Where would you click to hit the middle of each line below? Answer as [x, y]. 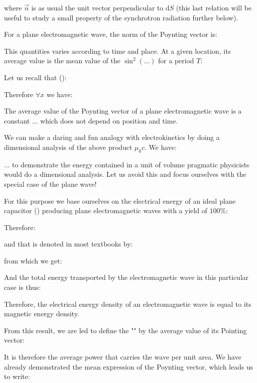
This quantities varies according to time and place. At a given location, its [118, 51]
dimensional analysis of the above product [68, 147]
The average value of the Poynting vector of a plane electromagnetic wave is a [123, 111]
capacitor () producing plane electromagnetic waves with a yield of [106, 210]
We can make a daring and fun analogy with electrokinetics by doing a [112, 137]
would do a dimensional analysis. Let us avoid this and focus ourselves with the [125, 174]
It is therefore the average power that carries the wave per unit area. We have [123, 357]
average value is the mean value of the [62, 61]
